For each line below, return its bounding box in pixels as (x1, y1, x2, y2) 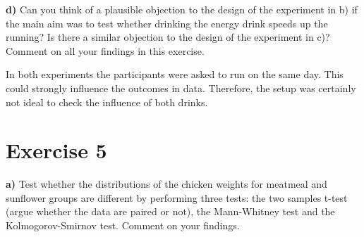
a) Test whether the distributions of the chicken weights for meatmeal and (6, 177, 327, 191)
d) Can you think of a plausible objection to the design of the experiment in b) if (6, 2, 358, 16)
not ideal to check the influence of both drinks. (6, 94, 208, 109)
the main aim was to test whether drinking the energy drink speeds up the (6, 15, 328, 30)
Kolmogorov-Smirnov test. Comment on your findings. (6, 218, 240, 233)
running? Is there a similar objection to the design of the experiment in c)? (6, 30, 330, 44)
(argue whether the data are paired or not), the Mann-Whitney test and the (6, 204, 335, 219)
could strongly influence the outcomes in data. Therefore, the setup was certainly (6, 80, 356, 95)
